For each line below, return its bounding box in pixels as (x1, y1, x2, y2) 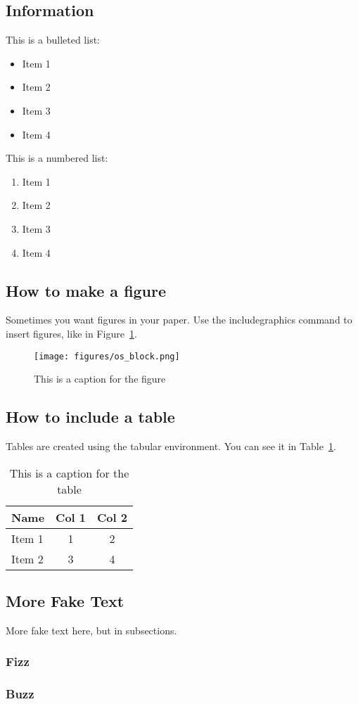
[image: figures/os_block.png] (34, 351, 180, 361)
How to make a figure (6, 279, 167, 301)
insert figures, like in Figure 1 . (6, 326, 137, 340)
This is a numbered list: (6, 151, 108, 165)
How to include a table (6, 406, 175, 428)
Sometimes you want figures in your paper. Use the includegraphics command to (6, 312, 352, 327)
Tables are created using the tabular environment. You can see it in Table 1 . (6, 438, 336, 453)
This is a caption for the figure (34, 371, 166, 386)
